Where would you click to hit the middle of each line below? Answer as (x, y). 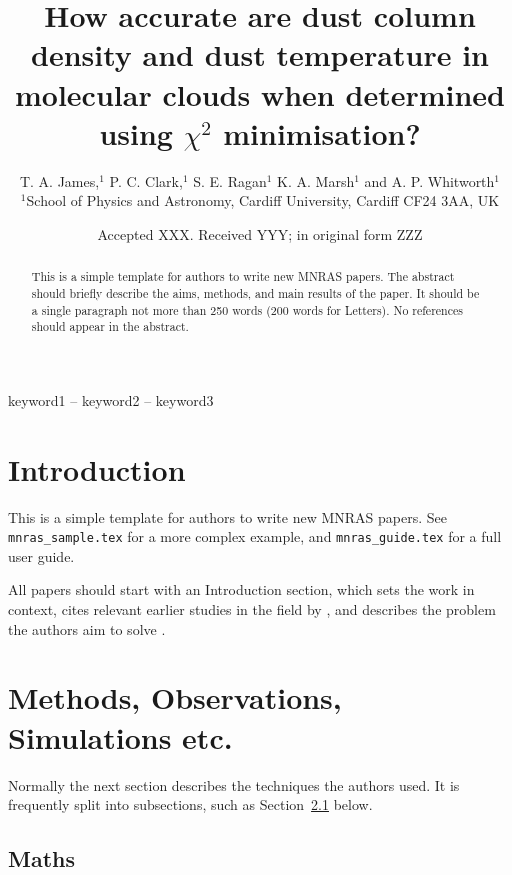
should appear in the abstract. (110, 326)
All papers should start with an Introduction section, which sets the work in (241, 589)
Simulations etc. (120, 736)
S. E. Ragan (230, 180)
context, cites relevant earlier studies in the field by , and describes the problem (252, 609)
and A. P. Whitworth (429, 180)
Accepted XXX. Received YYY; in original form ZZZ (260, 233)
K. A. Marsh (316, 180)
